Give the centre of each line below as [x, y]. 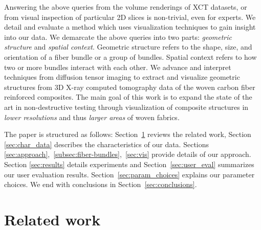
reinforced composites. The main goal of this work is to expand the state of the [128, 97]
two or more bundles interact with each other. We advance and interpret [118, 67]
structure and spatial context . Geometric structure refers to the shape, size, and [128, 47]
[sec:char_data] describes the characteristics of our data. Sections [107, 144]
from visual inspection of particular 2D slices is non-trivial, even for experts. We [130, 17]
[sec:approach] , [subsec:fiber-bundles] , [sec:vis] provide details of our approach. [128, 154]
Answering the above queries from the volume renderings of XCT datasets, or [126, 7]
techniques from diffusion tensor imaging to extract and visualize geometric [122, 77]
